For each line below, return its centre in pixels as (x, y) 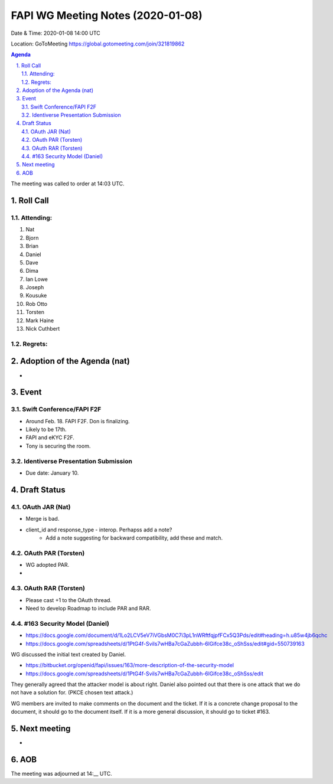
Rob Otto (36, 303)
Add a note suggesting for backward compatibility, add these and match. (134, 538)
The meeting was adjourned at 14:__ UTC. (61, 774)
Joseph (35, 288)
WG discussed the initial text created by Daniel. (68, 654)
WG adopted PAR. (48, 565)
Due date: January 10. (52, 473)
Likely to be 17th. (46, 429)
